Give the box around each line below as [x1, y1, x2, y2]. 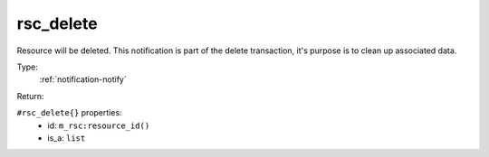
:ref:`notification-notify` [39, 74, 127, 85]
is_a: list [47, 132, 86, 143]
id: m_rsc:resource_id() [47, 120, 150, 131]
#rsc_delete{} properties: [16, 107, 122, 118]
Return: [16, 90, 44, 101]
